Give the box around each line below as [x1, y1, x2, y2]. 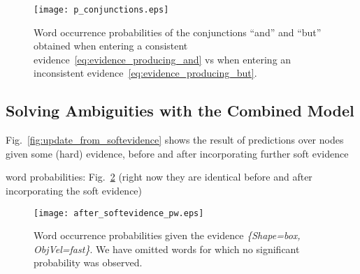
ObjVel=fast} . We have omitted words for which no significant [34, 241, 300, 256]
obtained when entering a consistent [34, 38, 188, 53]
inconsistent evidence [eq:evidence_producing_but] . [34, 66, 257, 80]
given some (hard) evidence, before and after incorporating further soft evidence [6, 146, 349, 160]
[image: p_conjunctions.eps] [34, 5, 169, 15]
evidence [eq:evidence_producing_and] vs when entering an [34, 52, 291, 66]
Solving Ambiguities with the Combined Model [6, 100, 354, 121]
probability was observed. [34, 255, 143, 270]
